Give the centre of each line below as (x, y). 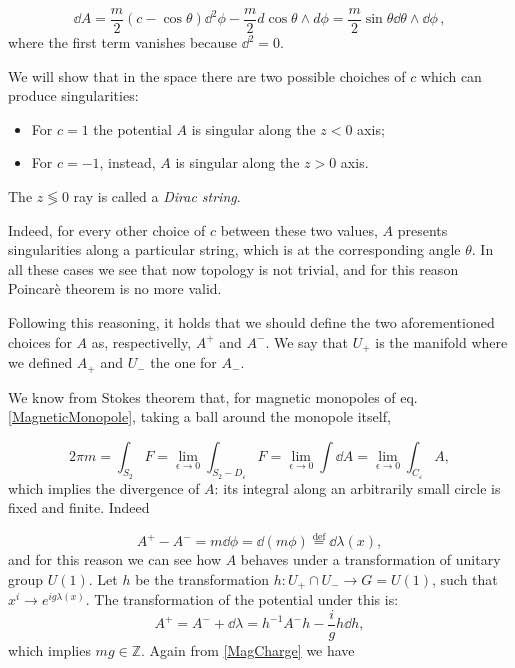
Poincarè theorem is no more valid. (115, 288)
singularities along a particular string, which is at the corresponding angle (234, 249)
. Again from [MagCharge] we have (248, 650)
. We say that (306, 341)
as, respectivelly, (141, 341)
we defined (40, 362)
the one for (183, 362)
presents (422, 229)
